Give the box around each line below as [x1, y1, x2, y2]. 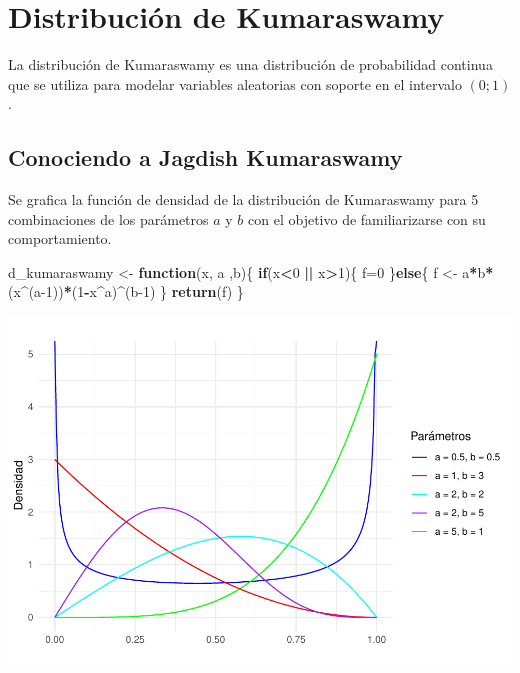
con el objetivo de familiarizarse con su [248, 208, 486, 229]
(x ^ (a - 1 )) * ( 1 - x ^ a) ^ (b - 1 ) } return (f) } [8, 281, 244, 302]
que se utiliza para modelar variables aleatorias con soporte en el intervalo [8, 73, 462, 94]
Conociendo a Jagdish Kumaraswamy [8, 142, 403, 173]
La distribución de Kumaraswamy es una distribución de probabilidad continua [8, 54, 493, 75]
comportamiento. [8, 228, 112, 249]
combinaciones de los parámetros [8, 208, 209, 229]
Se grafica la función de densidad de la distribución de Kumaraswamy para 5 [8, 189, 479, 210]
